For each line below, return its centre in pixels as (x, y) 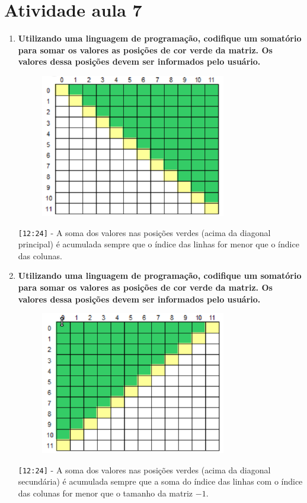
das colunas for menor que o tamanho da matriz (105, 493)
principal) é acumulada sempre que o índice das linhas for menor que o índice (159, 244)
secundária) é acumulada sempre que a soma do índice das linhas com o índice (160, 481)
